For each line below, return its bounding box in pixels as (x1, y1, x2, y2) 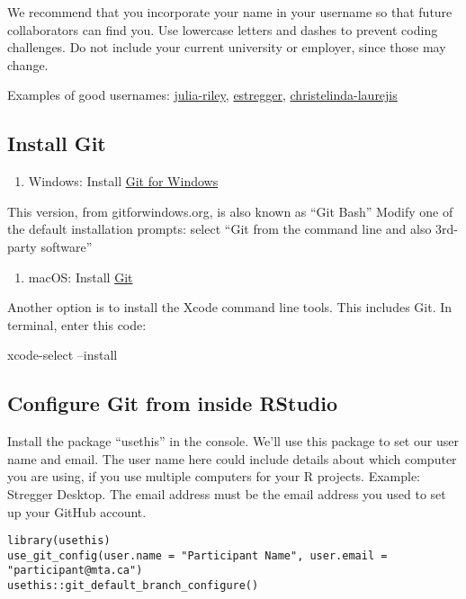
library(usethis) (7, 534, 111, 548)
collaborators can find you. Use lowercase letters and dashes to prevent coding (7, 20, 438, 39)
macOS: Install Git (28, 267, 133, 286)
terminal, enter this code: (7, 315, 147, 334)
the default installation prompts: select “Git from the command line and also (7, 219, 432, 238)
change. (7, 55, 49, 74)
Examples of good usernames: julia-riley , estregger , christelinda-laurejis (7, 85, 398, 104)
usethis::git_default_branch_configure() (7, 579, 259, 593)
